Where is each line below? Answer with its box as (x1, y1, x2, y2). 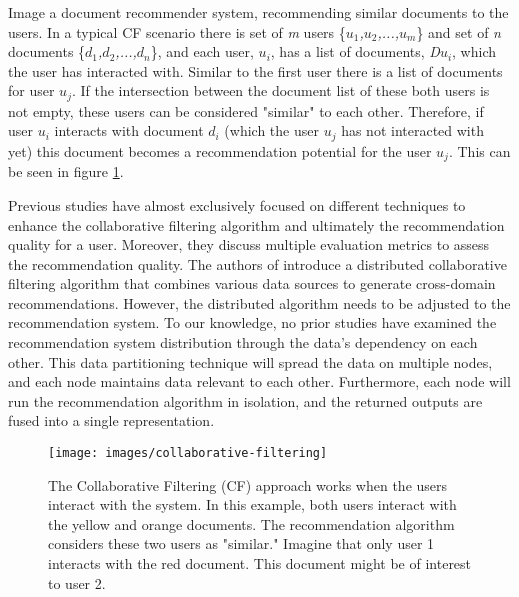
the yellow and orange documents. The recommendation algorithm (48, 513, 455, 534)
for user (8, 80, 55, 101)
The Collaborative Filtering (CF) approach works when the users (48, 474, 448, 495)
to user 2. (48, 572, 106, 593)
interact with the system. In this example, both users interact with (48, 494, 457, 515)
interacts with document (54, 120, 204, 141)
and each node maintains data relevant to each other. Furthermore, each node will (8, 371, 511, 392)
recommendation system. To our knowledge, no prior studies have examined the (8, 312, 497, 333)
